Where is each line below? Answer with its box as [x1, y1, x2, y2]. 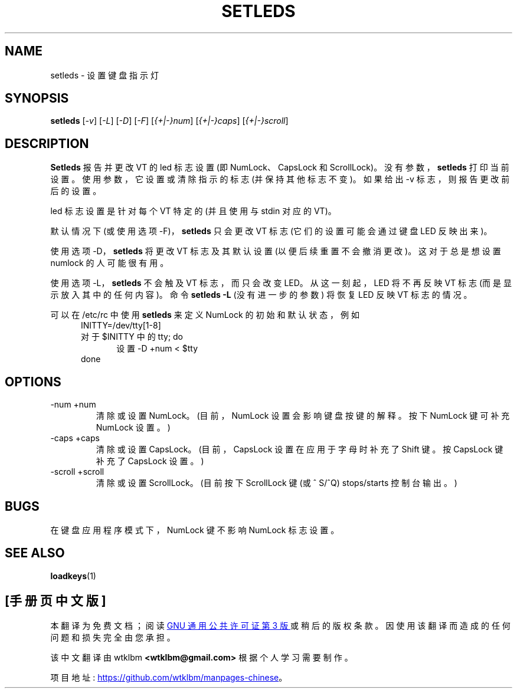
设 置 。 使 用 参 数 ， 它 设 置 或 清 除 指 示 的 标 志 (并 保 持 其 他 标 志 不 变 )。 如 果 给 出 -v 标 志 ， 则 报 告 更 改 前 [50, 174, 510, 185]
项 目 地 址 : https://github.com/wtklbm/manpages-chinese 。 [50, 672, 287, 682]
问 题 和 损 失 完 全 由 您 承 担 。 [50, 632, 175, 642]
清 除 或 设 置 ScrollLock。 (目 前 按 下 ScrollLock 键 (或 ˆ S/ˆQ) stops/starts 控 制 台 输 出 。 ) [96, 478, 457, 488]
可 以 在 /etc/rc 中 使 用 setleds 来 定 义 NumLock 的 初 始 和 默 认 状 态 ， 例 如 [50, 310, 359, 320]
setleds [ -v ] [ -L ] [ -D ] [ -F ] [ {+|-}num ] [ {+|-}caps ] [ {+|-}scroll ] [50, 116, 289, 126]
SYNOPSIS [5, 91, 69, 106]
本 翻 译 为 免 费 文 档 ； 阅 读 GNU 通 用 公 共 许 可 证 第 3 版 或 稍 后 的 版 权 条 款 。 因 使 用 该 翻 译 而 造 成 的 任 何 [50, 620, 511, 630]
